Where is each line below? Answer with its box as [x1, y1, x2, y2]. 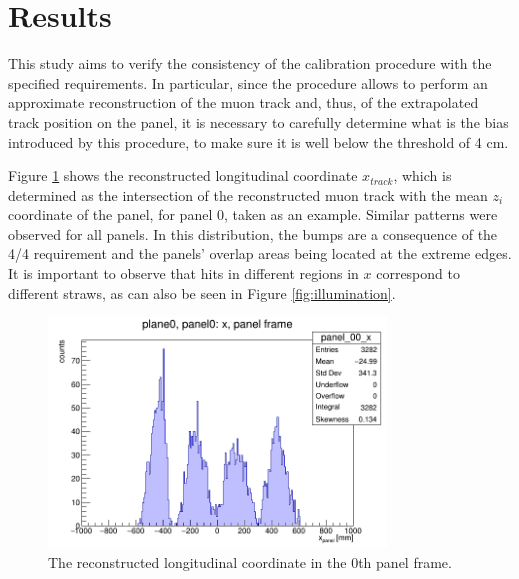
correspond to [376, 263, 460, 284]
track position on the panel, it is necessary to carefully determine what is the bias [8, 111, 509, 132]
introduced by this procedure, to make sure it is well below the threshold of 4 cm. [8, 131, 509, 152]
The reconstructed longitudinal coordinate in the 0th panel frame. [48, 552, 452, 573]
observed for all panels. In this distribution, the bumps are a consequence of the [8, 223, 498, 244]
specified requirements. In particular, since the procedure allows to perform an [8, 72, 488, 93]
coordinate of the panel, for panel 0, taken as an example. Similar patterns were [8, 204, 498, 225]
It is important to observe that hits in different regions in [8, 263, 359, 284]
